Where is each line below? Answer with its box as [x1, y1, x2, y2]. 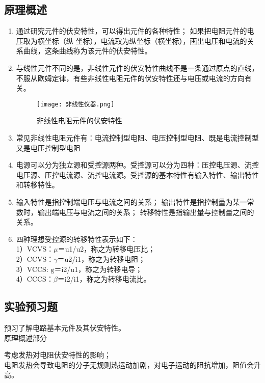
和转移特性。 [16, 179, 59, 190]
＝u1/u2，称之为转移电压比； [58, 243, 155, 254]
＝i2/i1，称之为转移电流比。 [57, 273, 151, 284]
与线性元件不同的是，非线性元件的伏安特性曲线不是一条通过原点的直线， [16, 62, 259, 73]
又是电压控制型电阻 [16, 142, 81, 153]
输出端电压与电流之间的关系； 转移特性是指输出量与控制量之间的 [37, 206, 254, 217]
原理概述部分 [4, 332, 47, 343]
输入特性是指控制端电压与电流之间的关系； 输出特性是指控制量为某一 [16, 196, 247, 207]
